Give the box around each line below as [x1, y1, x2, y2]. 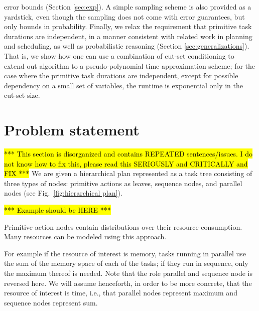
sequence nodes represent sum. [4, 297, 98, 307]
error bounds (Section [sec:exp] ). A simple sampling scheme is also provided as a [4, 2, 251, 12]
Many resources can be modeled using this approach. [4, 231, 167, 242]
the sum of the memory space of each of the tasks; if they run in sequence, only [4, 258, 248, 268]
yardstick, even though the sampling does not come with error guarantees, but [4, 11, 245, 22]
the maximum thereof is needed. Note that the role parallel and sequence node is [4, 268, 252, 278]
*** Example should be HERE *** [4, 205, 111, 215]
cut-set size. [4, 90, 40, 100]
